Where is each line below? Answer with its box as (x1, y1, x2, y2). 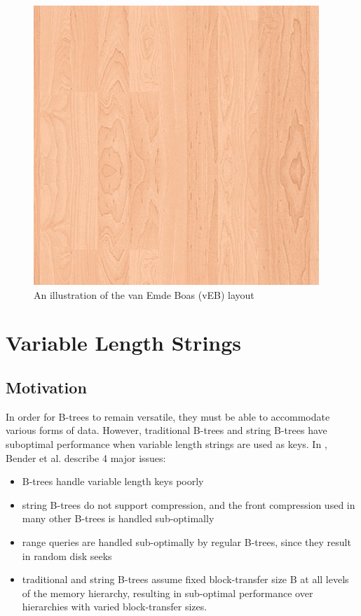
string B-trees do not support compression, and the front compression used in (22, 497, 355, 512)
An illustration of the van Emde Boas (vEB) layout (34, 287, 254, 302)
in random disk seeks (22, 548, 112, 563)
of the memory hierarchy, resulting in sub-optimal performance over (22, 585, 313, 600)
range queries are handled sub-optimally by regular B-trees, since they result (22, 534, 351, 549)
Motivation (6, 376, 87, 398)
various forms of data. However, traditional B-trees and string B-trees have (6, 423, 327, 437)
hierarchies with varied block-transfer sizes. (22, 599, 207, 614)
